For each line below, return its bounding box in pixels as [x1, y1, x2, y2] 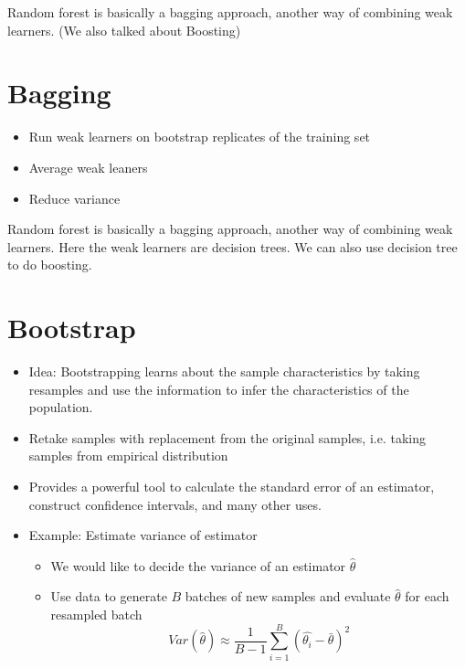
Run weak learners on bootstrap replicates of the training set [28, 127, 371, 146]
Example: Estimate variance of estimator [28, 525, 258, 545]
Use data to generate [50, 587, 167, 606]
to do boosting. [7, 255, 92, 274]
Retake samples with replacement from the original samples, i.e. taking [28, 428, 426, 447]
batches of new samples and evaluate [185, 587, 391, 606]
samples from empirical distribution [28, 446, 228, 465]
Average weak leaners [28, 157, 148, 176]
